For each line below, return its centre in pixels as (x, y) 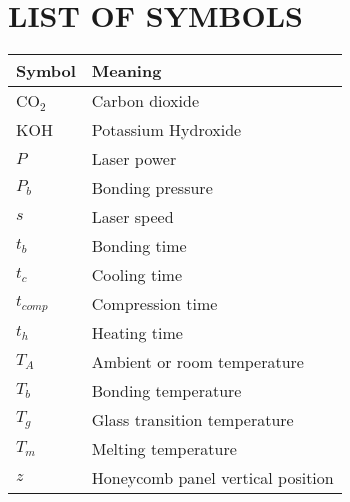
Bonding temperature (166, 391)
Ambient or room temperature (197, 362)
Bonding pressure (152, 188)
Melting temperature (164, 449)
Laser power (134, 159)
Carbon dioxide (145, 101)
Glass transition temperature (192, 420)
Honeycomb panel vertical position (212, 478)
